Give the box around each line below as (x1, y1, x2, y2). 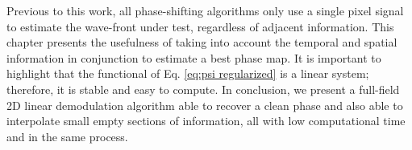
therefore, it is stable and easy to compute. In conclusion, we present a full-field (6, 80, 400, 97)
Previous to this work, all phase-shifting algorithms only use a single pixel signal (6, 2, 404, 18)
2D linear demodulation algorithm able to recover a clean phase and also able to (6, 96, 403, 113)
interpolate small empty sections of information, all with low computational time (6, 112, 406, 129)
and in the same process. (6, 128, 128, 144)
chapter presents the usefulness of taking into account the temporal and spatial (6, 34, 397, 51)
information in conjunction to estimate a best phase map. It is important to (6, 49, 381, 66)
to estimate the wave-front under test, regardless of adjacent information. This (6, 18, 394, 34)
